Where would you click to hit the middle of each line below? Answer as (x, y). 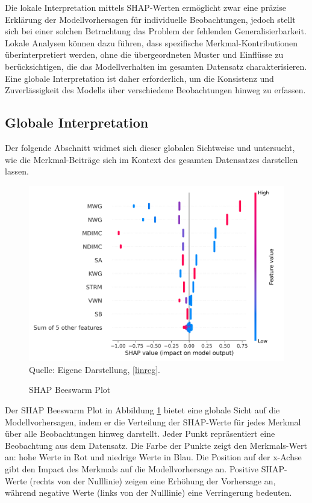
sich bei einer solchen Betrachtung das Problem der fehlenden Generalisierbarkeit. (156, 31)
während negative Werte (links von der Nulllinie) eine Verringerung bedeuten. (148, 492)
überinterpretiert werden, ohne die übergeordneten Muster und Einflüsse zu (144, 54)
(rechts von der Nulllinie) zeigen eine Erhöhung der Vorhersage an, (153, 480)
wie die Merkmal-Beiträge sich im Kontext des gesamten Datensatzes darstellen (151, 159)
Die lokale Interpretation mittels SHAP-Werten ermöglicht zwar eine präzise (146, 7)
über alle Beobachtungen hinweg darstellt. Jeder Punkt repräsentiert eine (140, 434)
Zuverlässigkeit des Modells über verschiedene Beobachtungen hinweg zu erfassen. (155, 90)
